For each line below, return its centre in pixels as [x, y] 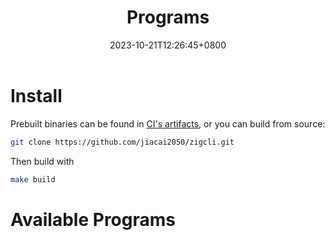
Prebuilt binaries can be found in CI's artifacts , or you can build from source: [168, 123]
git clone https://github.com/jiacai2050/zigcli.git [122, 142]
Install [36, 95]
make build [33, 179]
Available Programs [93, 219]
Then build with [42, 161]
